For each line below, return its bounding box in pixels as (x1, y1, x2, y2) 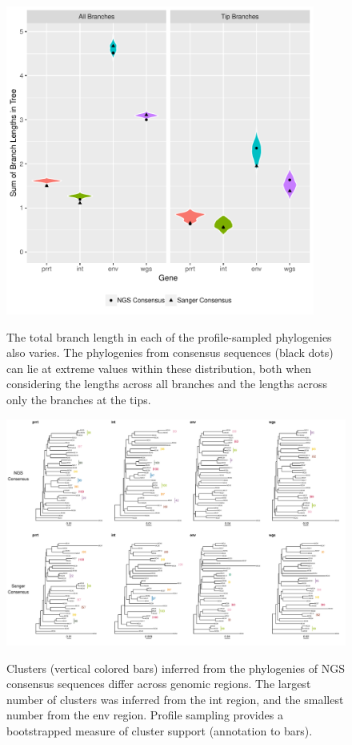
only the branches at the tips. (6, 391, 151, 407)
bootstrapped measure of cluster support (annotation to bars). (6, 722, 313, 739)
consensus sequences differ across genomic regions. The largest (6, 675, 311, 692)
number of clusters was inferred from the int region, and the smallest (6, 690, 344, 707)
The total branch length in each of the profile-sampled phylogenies (6, 328, 332, 345)
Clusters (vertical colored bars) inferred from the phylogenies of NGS (6, 659, 346, 676)
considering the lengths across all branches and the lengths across (6, 375, 327, 392)
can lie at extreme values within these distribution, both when (6, 359, 312, 376)
